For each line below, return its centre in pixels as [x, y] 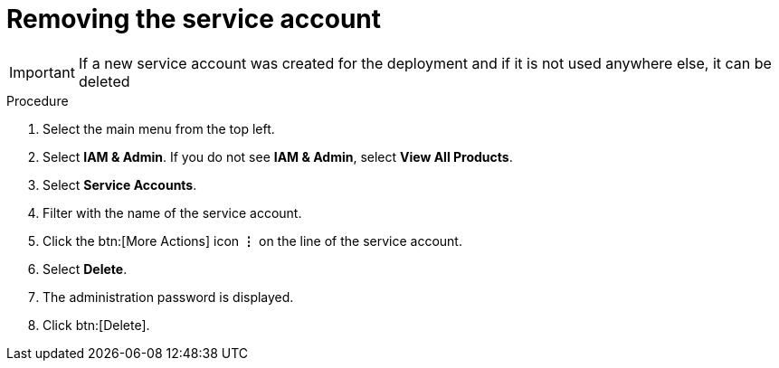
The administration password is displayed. [168, 297]
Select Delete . [85, 269]
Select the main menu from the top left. [159, 128]
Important [42, 72]
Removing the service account [194, 19]
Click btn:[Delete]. [96, 325]
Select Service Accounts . [120, 184]
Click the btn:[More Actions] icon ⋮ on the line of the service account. [252, 241]
